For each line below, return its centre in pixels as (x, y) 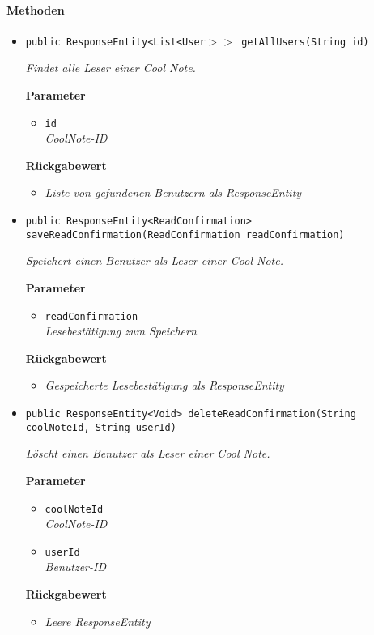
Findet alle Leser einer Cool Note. (110, 68)
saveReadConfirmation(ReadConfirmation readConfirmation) (185, 234)
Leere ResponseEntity (98, 621)
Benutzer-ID (75, 567)
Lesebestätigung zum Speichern (121, 331)
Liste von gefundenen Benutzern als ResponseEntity (173, 192)
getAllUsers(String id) (305, 42)
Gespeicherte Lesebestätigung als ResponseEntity (164, 385)
